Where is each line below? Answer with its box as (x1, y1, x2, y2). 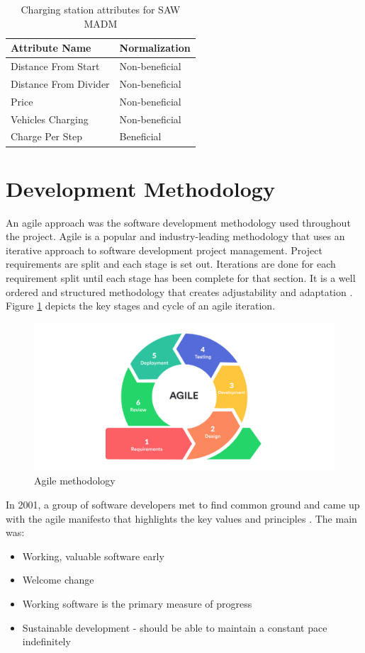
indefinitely (22, 634, 71, 649)
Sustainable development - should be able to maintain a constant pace (22, 620, 327, 635)
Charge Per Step (11, 129, 82, 144)
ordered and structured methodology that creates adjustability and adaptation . (6, 284, 353, 299)
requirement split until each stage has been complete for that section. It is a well (6, 271, 356, 285)
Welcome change (22, 572, 94, 587)
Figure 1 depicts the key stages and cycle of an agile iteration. (6, 298, 276, 313)
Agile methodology (34, 473, 116, 488)
